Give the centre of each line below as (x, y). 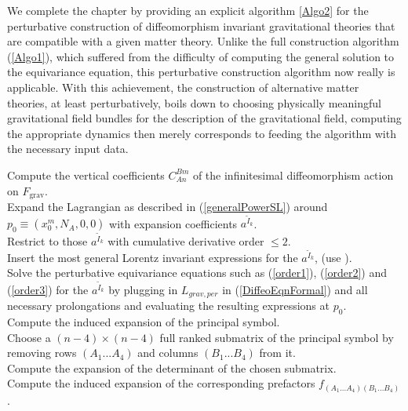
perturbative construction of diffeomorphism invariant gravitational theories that (201, 25)
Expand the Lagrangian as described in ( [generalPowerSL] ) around (168, 206)
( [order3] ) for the (48, 289)
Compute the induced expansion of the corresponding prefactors (161, 383)
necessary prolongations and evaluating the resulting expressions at (168, 306)
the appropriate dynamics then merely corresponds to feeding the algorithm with (202, 133)
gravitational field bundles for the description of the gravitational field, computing (204, 118)
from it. (277, 353)
